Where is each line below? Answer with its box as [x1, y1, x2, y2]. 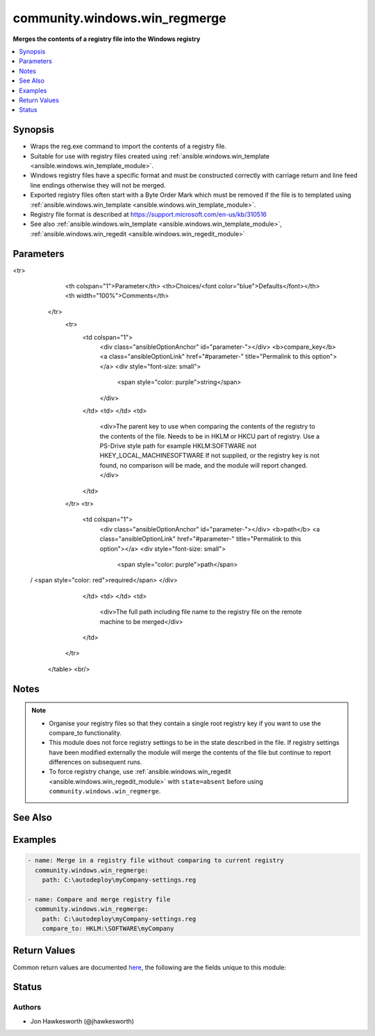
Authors [12, 1003, 42, 1012]
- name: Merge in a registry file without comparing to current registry [27, 857, 284, 864]
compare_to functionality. [49, 728, 122, 737]
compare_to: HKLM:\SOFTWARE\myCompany [42, 925, 174, 932]
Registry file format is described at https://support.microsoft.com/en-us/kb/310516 [30, 210, 267, 218]
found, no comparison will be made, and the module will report [99, 461, 279, 469]
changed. [280, 461, 308, 469]
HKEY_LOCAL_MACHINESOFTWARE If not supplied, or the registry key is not [99, 452, 319, 460]
